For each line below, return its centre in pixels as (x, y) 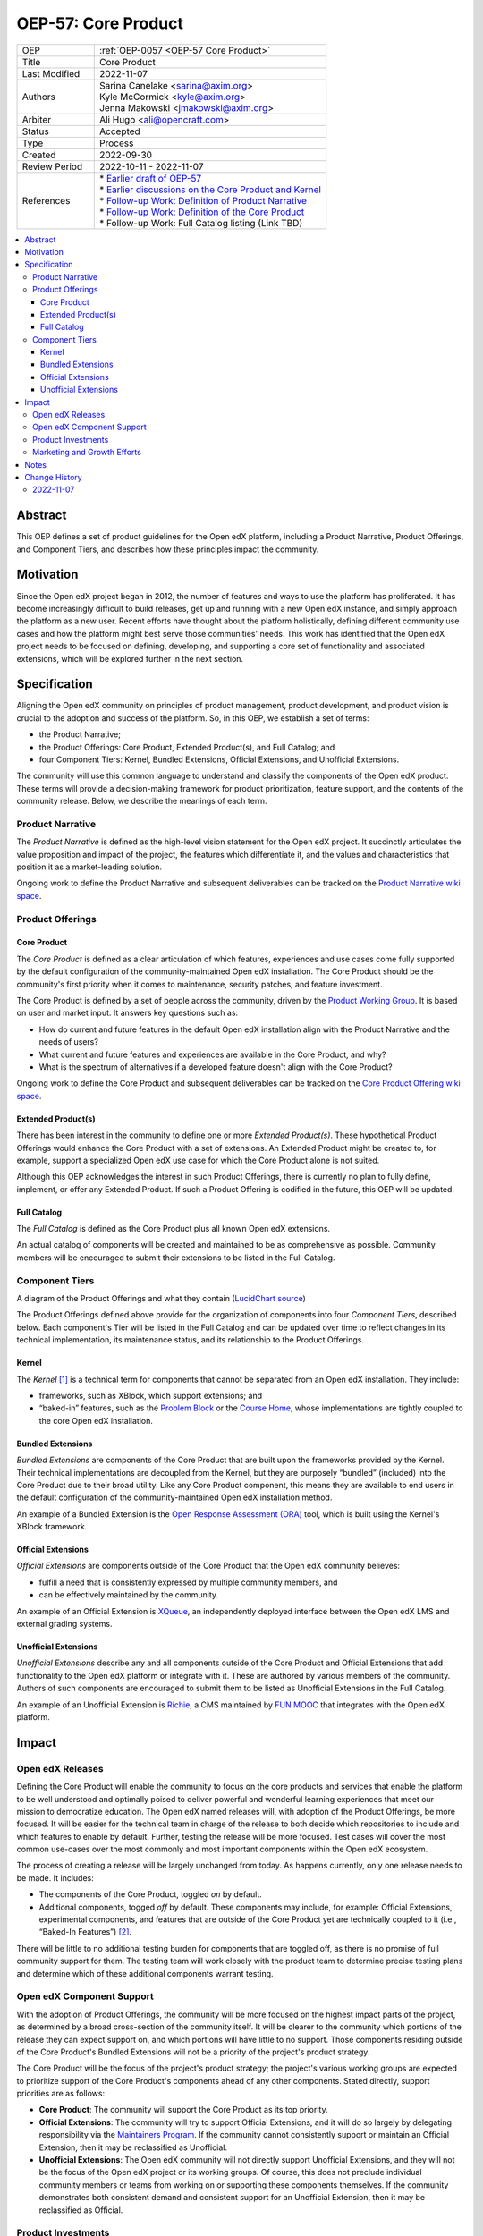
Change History (53, 477)
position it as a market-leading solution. (89, 867)
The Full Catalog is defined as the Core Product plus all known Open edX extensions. (174, 1229)
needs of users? (68, 1042)
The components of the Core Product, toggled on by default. (151, 1894)
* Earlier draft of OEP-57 (150, 178)
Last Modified (51, 73)
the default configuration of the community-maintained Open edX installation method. (174, 1497)
